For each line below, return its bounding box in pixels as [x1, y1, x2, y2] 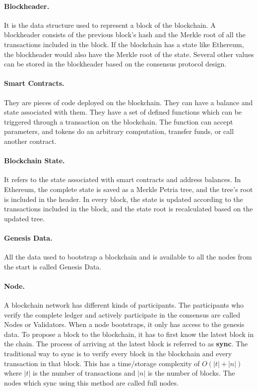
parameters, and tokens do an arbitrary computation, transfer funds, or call [4, 126, 234, 136]
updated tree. [4, 213, 45, 223]
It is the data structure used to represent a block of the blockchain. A [4, 19, 216, 30]
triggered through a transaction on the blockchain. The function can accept [4, 116, 233, 127]
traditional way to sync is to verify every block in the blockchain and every [4, 348, 232, 359]
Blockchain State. [4, 155, 65, 166]
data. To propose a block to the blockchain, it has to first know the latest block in [4, 328, 254, 339]
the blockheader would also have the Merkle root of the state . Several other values [4, 49, 254, 59]
